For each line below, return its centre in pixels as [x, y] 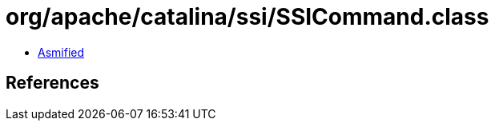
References [52, 83]
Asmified [61, 52]
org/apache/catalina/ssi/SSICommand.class [247, 17]
